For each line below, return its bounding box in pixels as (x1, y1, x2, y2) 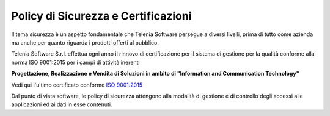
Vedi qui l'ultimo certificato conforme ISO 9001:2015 (11, 81, 143, 89)
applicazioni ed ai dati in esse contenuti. (11, 101, 112, 108)
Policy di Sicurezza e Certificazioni (11, 9, 192, 23)
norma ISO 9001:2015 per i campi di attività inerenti (11, 59, 140, 66)
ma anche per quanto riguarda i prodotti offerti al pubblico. (11, 38, 159, 46)
